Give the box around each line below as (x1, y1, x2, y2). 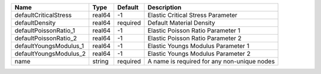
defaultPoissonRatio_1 (14, 26, 75, 35)
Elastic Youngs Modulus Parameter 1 (147, 42, 250, 50)
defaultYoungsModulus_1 (14, 42, 84, 50)
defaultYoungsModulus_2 (14, 50, 86, 58)
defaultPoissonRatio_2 (14, 34, 77, 42)
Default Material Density (147, 19, 215, 26)
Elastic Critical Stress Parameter (147, 11, 238, 19)
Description (147, 4, 181, 11)
